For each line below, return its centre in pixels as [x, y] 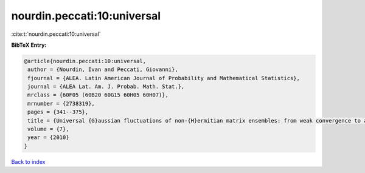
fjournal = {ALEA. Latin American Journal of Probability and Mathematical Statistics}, [164, 78]
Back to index [28, 161]
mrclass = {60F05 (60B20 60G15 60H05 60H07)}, [98, 95]
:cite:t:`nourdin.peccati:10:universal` [56, 34]
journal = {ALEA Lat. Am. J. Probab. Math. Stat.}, [106, 87]
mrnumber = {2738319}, [61, 103]
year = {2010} [48, 137]
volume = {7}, [48, 129]
